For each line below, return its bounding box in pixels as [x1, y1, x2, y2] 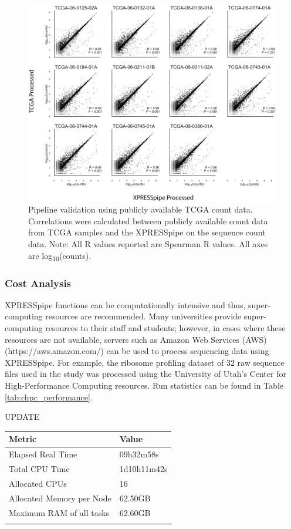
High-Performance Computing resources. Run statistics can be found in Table [5, 379, 283, 392]
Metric [9, 433, 37, 445]
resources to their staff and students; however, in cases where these [45, 322, 286, 334]
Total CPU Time [9, 463, 70, 474]
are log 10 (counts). [28, 249, 92, 263]
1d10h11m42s [119, 463, 168, 474]
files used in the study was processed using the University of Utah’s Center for [5, 368, 286, 380]
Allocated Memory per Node [9, 491, 111, 504]
